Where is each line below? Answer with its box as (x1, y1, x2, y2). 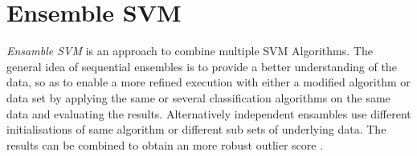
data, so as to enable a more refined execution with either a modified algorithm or (6, 74, 411, 90)
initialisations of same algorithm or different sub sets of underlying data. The (6, 121, 386, 138)
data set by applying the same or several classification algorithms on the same (6, 89, 390, 106)
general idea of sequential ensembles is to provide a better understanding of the (6, 58, 397, 74)
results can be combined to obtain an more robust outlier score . (6, 136, 324, 153)
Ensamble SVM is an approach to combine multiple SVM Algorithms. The (6, 42, 373, 59)
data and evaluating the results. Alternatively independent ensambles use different (6, 105, 411, 122)
